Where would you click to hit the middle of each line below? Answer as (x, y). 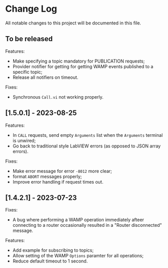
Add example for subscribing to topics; (53, 250)
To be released (29, 39)
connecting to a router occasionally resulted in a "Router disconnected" (87, 225)
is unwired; (24, 140)
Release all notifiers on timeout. (45, 77)
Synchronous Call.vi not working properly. (58, 97)
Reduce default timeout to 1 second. (50, 261)
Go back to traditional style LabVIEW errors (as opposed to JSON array (87, 146)
